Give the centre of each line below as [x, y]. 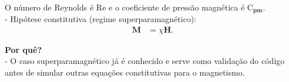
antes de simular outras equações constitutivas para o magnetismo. [125, 72]
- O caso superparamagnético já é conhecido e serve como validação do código [145, 61]
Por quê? [23, 49]
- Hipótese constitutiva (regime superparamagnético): [101, 19]
